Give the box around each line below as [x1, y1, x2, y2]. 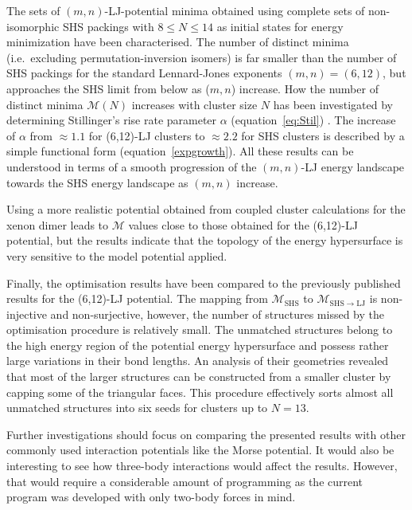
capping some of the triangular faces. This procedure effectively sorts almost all [6, 383, 394, 400]
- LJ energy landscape [301, 158, 405, 175]
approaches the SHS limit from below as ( [6, 80, 210, 96]
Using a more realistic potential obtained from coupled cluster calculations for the [6, 201, 406, 218]
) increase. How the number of [231, 80, 379, 96]
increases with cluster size [131, 96, 258, 112]
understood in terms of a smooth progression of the [6, 158, 257, 175]
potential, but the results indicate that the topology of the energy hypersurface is [6, 232, 403, 249]
